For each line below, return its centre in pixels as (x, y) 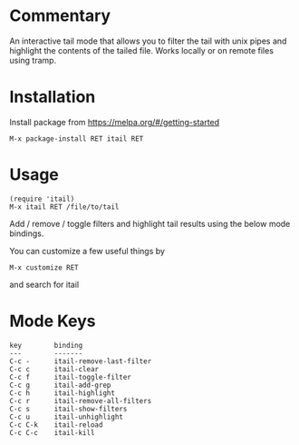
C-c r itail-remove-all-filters (81, 400)
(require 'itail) (42, 199)
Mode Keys (53, 321)
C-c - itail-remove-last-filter (81, 361)
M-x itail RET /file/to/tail (64, 207)
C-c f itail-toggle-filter (70, 377)
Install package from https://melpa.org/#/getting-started (115, 122)
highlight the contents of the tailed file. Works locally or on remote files (142, 50)
